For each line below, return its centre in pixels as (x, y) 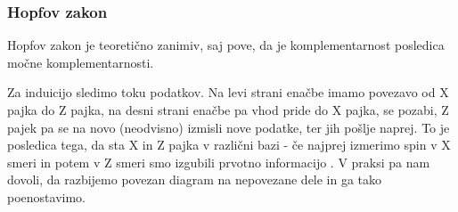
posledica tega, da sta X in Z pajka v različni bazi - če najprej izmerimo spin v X (229, 145)
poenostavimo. (46, 196)
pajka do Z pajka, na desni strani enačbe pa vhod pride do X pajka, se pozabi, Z (228, 110)
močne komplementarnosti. (81, 62)
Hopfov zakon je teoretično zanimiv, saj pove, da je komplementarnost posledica (226, 45)
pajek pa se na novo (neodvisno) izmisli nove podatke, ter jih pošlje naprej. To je (229, 127)
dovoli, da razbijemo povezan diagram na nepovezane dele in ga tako (195, 179)
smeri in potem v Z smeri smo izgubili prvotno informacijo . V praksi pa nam (219, 162)
